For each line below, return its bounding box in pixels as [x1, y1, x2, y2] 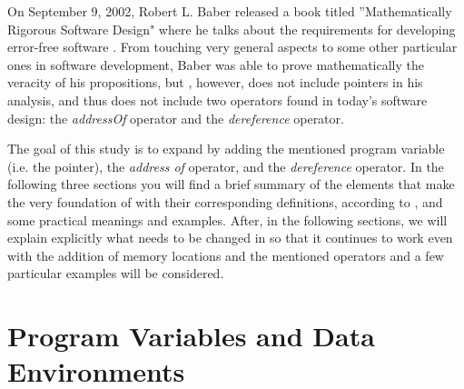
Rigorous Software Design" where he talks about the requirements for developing [7, 19, 456, 38]
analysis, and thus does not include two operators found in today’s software [7, 90, 428, 109]
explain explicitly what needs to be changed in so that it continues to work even [7, 228, 453, 247]
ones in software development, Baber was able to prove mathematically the [7, 55, 424, 74]
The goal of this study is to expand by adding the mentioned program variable [7, 139, 445, 158]
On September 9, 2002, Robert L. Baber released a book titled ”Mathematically [7, 2, 452, 20]
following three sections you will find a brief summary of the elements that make [7, 175, 455, 194]
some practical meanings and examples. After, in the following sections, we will [7, 210, 448, 229]
